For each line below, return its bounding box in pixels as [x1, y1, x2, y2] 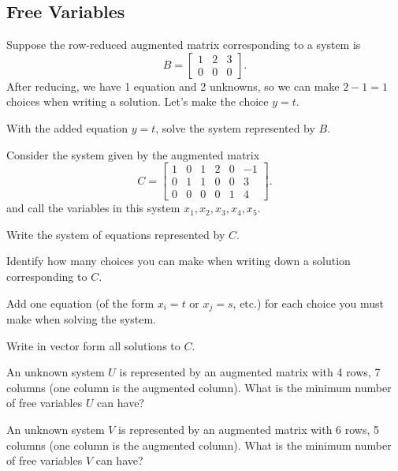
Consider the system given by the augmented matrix [6, 146, 260, 163]
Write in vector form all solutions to [6, 337, 180, 353]
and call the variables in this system [6, 200, 180, 216]
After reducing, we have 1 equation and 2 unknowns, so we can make [6, 77, 340, 94]
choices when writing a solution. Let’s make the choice [6, 93, 269, 110]
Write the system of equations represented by [6, 226, 225, 242]
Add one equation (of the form [6, 294, 154, 311]
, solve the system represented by [155, 119, 315, 136]
